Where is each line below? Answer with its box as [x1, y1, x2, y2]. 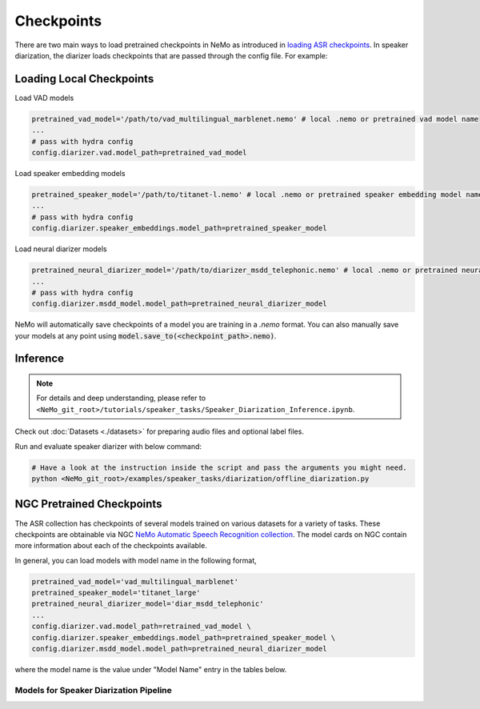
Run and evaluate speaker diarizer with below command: [14, 441, 202, 451]
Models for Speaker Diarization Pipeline [14, 684, 172, 695]
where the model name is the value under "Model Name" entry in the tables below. [14, 664, 287, 674]
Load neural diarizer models [14, 244, 107, 254]
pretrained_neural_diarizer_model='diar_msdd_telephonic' [31, 599, 264, 608]
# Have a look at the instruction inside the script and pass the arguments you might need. [31, 463, 407, 472]
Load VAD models [14, 93, 74, 102]
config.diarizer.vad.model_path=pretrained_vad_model [31, 148, 247, 157]
